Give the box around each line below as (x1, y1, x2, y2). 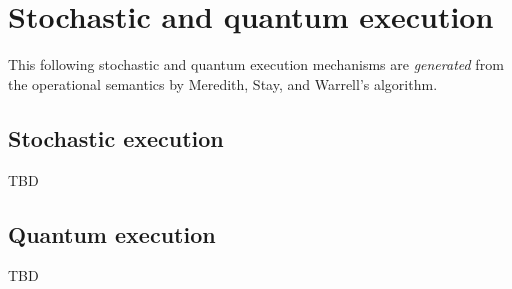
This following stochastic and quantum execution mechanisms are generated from (8, 54, 504, 75)
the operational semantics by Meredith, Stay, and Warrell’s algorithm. (8, 73, 438, 94)
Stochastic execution (8, 122, 224, 153)
